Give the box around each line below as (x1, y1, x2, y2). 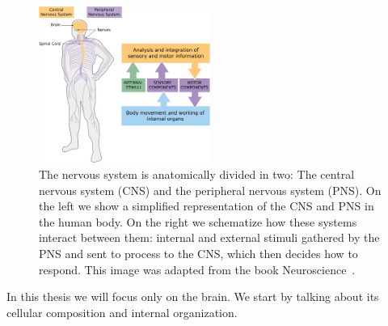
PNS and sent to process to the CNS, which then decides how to (39, 244, 358, 261)
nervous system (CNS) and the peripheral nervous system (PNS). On (39, 181, 382, 198)
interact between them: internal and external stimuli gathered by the (39, 229, 380, 246)
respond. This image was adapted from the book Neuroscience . (39, 260, 356, 277)
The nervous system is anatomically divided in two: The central (39, 165, 355, 182)
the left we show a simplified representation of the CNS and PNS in (39, 197, 374, 214)
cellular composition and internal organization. (6, 303, 238, 320)
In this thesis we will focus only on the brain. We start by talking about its (6, 288, 379, 305)
